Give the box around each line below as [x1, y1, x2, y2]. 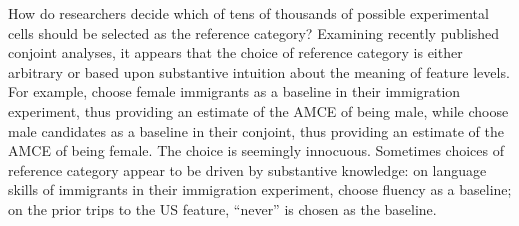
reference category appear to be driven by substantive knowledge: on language [8, 159, 487, 180]
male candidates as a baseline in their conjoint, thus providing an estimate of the [8, 120, 504, 141]
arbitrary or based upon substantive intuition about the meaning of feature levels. [8, 61, 510, 82]
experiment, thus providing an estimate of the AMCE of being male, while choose [8, 100, 509, 121]
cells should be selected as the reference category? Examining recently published [8, 22, 500, 43]
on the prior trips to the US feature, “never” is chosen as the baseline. [8, 198, 437, 219]
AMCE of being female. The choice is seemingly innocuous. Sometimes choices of [8, 140, 504, 161]
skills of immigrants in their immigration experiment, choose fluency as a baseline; [8, 179, 512, 200]
